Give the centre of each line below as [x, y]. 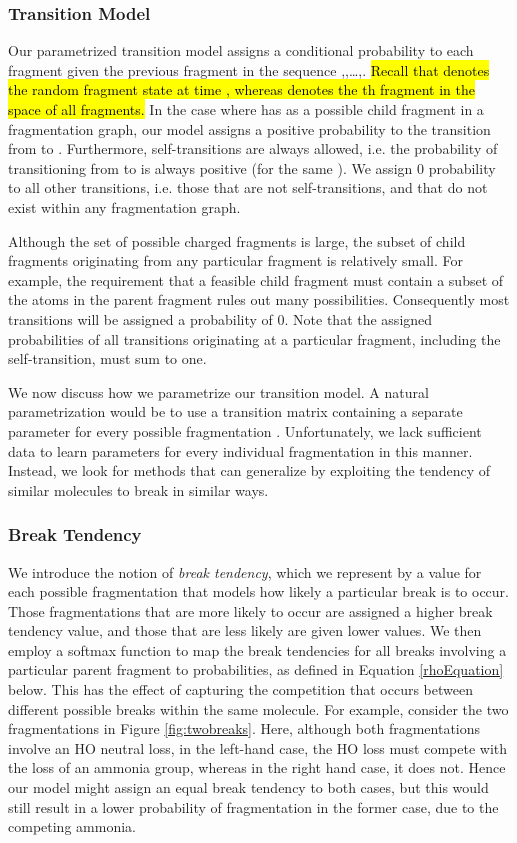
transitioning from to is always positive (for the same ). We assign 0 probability [252, 167]
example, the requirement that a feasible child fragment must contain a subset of [256, 279]
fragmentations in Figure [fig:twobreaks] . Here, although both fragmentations [244, 728]
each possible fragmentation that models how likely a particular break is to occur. [259, 591]
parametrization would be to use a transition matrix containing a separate [235, 411]
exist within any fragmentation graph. [124, 206]
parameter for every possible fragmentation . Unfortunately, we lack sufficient [245, 430]
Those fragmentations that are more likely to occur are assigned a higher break [250, 610]
